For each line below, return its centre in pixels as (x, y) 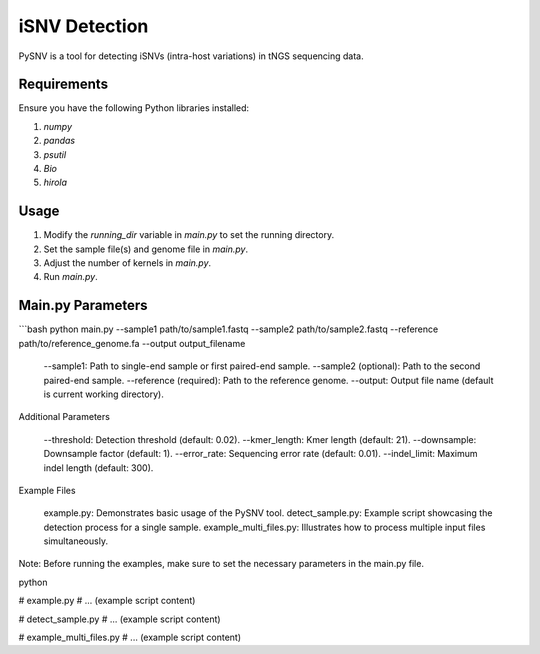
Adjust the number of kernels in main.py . (127, 263)
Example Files (47, 490)
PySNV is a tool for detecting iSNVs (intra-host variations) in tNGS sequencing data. (191, 56)
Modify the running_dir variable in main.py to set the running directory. (189, 235)
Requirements (63, 84)
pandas (59, 141)
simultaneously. (76, 541)
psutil (55, 154)
